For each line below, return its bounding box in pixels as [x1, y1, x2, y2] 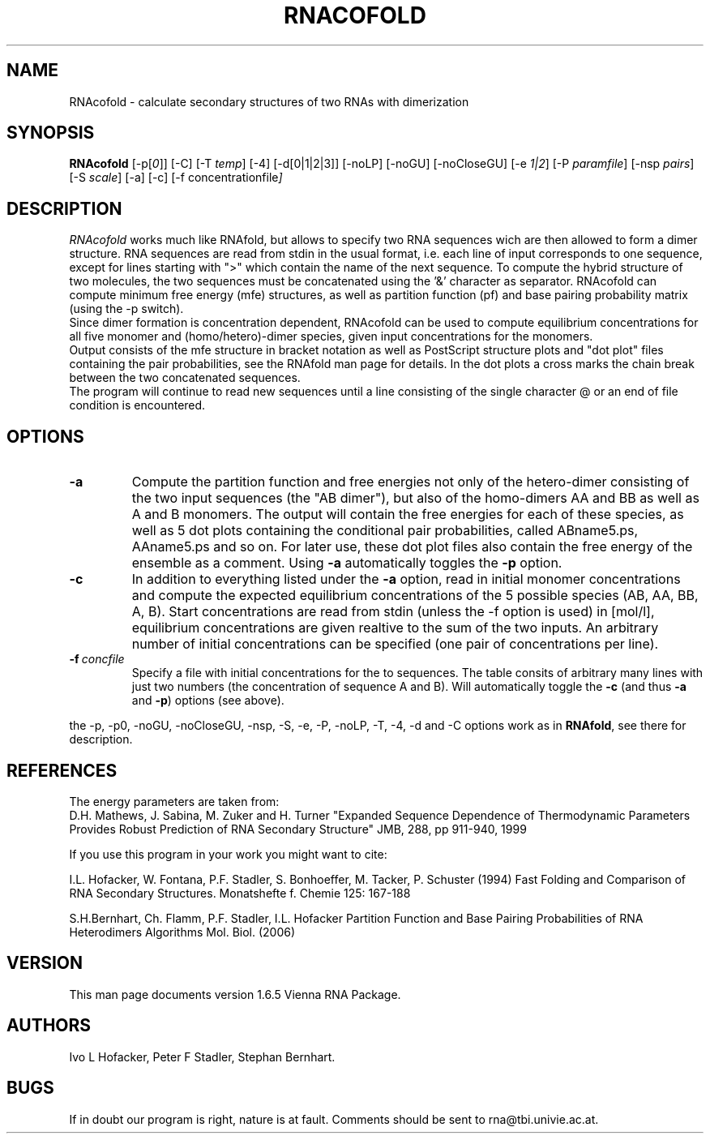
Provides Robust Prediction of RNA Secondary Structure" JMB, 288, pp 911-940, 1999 [69, 821, 527, 836]
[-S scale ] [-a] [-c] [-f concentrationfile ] [69, 170, 283, 185]
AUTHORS [6, 1015, 92, 1036]
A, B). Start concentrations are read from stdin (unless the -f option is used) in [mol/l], [131, 603, 655, 620]
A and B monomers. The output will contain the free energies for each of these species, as [131, 506, 684, 523]
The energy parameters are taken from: [69, 794, 280, 808]
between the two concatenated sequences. [69, 371, 301, 385]
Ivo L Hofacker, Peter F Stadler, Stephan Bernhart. [69, 1049, 336, 1064]
